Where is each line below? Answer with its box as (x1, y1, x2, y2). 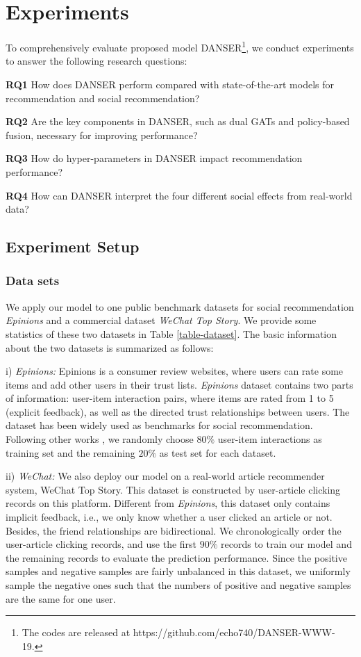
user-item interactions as (217, 432, 322, 446)
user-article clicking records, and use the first (6, 537, 197, 551)
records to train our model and (221, 537, 352, 551)
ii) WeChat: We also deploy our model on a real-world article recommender (6, 469, 325, 483)
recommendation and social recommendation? (6, 90, 200, 105)
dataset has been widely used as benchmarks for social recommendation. (6, 418, 313, 432)
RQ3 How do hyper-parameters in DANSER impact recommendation (6, 151, 303, 165)
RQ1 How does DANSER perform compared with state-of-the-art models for (6, 76, 334, 91)
